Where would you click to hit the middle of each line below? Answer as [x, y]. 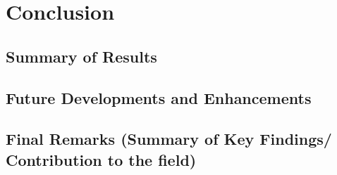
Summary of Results [81, 56]
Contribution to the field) [101, 159]
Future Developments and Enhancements [159, 97]
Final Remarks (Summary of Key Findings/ [169, 139]
